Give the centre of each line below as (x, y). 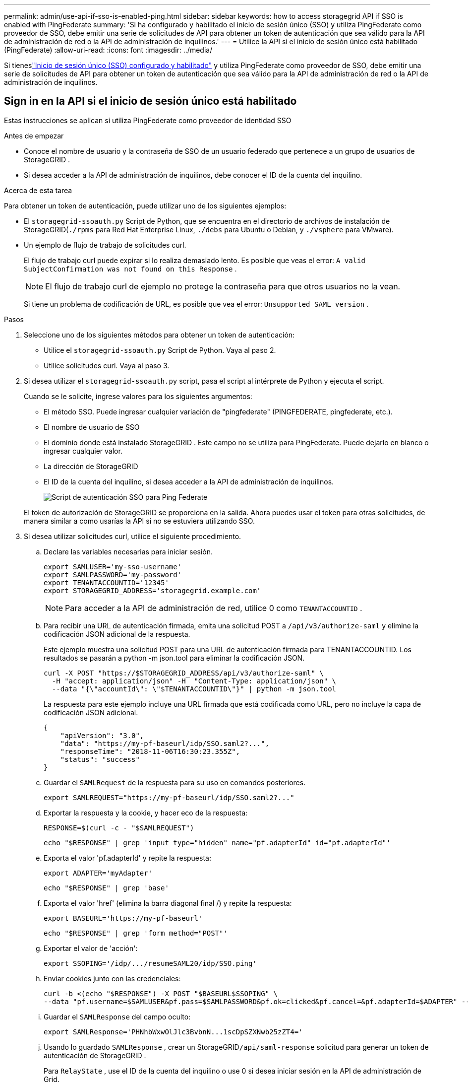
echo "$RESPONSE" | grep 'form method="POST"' (136, 933)
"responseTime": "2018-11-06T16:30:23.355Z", (150, 751)
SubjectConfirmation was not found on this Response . (130, 269)
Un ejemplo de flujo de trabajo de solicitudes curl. (105, 245)
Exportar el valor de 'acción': (91, 948)
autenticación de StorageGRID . (95, 1055)
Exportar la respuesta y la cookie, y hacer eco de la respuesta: (146, 813)
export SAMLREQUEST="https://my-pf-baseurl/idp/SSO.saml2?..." (169, 797)
